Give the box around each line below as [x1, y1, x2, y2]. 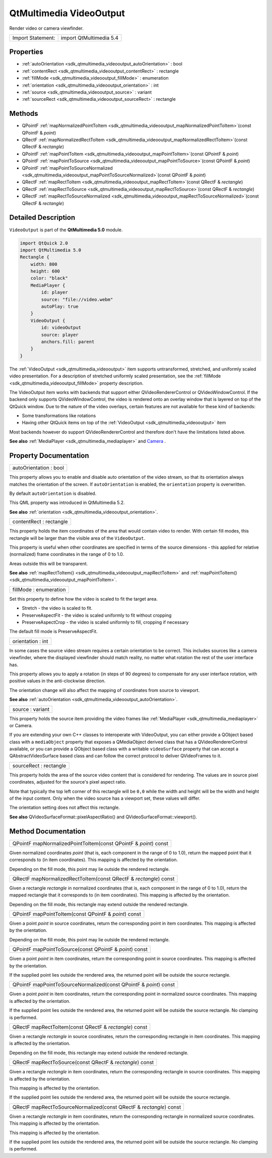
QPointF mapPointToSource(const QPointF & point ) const [12, 946, 148, 953]
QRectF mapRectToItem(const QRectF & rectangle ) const [12, 1023, 148, 1031]
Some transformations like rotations [22, 413, 96, 419]
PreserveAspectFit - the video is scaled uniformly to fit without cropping [22, 612, 172, 618]
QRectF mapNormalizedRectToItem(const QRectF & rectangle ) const [12, 875, 175, 882]
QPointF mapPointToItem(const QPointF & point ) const [12, 911, 141, 918]
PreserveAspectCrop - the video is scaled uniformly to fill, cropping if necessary [22, 619, 189, 625]
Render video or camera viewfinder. [9, 25, 84, 31]
